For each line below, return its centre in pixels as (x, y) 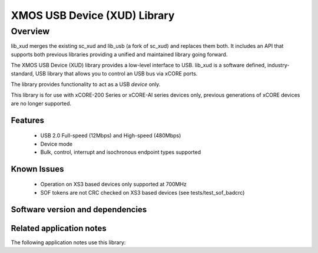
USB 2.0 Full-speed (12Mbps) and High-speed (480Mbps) (111, 136)
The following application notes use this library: (68, 242)
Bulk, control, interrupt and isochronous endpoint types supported (121, 152)
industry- (278, 65)
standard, (23, 73)
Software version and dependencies (79, 209)
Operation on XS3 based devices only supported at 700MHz (113, 184)
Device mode (57, 144)
